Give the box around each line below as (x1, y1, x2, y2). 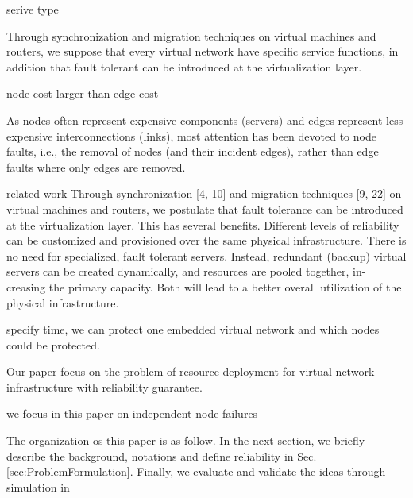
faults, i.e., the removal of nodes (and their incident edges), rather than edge (6, 143, 379, 160)
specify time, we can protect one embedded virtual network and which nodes (6, 321, 380, 338)
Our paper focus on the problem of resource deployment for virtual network (6, 363, 375, 380)
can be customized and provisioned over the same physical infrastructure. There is (6, 232, 407, 249)
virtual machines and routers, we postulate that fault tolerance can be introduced (6, 200, 403, 217)
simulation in (6, 478, 70, 495)
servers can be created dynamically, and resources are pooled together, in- (6, 263, 366, 280)
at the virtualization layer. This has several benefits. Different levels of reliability (6, 216, 399, 233)
